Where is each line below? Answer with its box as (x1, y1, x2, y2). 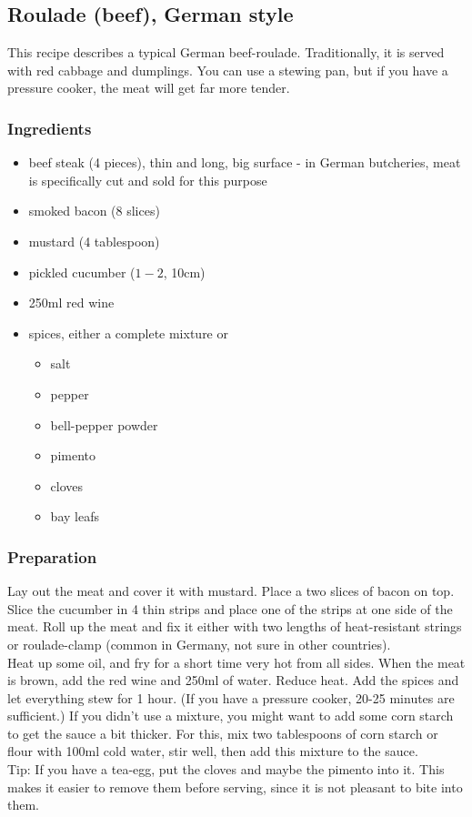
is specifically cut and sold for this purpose (28, 170, 267, 189)
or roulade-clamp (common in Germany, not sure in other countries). (7, 634, 391, 653)
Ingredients (7, 116, 92, 139)
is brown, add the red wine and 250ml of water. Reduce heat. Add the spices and (7, 671, 459, 690)
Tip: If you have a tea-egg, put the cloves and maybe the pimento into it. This (7, 760, 445, 779)
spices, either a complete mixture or (28, 323, 228, 342)
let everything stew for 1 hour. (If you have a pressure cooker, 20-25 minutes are (7, 688, 455, 707)
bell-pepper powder (50, 415, 158, 434)
